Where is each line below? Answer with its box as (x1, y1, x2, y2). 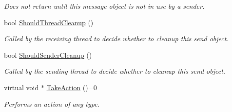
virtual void (4, 82, 39, 92)
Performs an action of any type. (4, 98, 99, 109)
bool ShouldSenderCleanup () (4, 49, 92, 60)
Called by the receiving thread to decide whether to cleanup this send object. (4, 33, 229, 44)
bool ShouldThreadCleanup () (4, 17, 94, 27)
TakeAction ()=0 (46, 82, 97, 92)
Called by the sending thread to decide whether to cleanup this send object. (4, 66, 226, 76)
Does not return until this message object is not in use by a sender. (4, 1, 205, 11)
